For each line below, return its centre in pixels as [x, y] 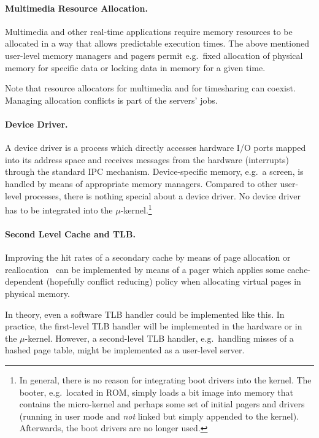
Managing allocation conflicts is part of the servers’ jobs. [111, 100]
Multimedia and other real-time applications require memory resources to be [149, 31]
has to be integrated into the [59, 209]
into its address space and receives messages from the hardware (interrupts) [147, 159]
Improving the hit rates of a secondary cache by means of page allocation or [148, 257]
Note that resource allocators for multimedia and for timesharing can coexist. [150, 88]
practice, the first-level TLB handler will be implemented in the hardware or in [154, 326]
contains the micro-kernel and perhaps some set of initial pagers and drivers [162, 404]
